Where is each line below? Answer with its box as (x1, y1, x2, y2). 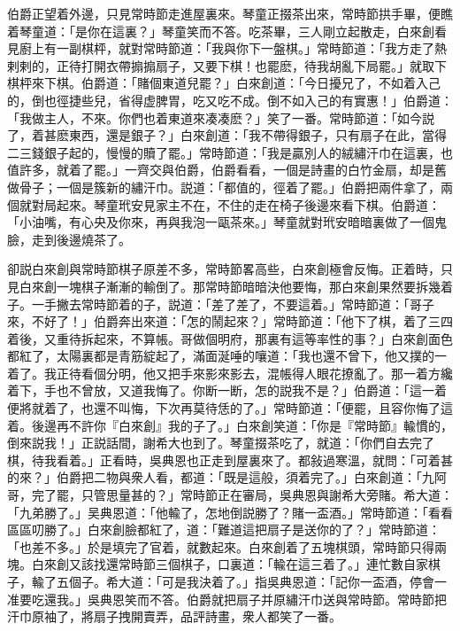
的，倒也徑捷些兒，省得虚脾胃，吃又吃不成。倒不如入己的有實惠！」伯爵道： (7, 90, 453, 109)
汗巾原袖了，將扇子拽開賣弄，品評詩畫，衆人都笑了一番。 (7, 607, 341, 626)
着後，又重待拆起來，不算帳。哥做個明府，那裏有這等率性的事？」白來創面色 (7, 329, 453, 347)
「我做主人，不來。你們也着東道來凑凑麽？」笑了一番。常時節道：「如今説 (7, 108, 434, 127)
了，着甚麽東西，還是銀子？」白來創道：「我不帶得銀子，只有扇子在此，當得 (7, 126, 447, 144)
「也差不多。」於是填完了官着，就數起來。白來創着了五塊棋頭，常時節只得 (7, 537, 434, 556)
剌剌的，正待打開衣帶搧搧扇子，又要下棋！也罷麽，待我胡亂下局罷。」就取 (7, 56, 434, 74)
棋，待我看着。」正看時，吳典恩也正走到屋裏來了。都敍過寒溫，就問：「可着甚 (7, 450, 453, 469)
